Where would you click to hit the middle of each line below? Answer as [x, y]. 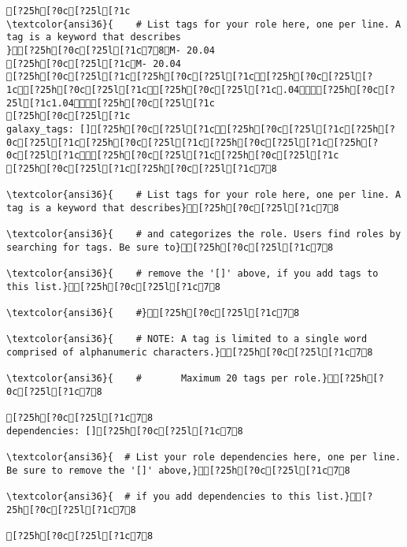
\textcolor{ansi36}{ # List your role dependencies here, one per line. [204, 458]
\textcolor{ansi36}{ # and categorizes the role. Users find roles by [204, 234]
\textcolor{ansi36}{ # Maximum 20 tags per [147, 379]
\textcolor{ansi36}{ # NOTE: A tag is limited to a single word [187, 339]
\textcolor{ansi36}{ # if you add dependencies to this [159, 497]
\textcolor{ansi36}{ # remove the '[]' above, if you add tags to [192, 274]
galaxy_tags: [40, 129]
